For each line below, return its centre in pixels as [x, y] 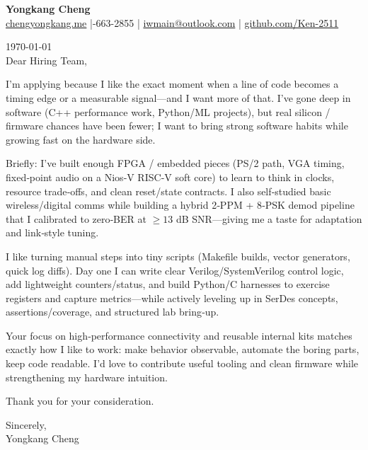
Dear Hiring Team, [46, 60]
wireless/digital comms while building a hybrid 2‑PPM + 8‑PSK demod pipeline [180, 205]
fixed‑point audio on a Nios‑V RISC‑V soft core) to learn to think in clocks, [170, 177]
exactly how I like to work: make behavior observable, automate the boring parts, [183, 349]
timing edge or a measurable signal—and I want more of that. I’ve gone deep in [178, 97]
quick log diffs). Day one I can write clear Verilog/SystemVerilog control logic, [175, 270]
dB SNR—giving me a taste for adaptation [269, 218]
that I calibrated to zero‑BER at [76, 218]
